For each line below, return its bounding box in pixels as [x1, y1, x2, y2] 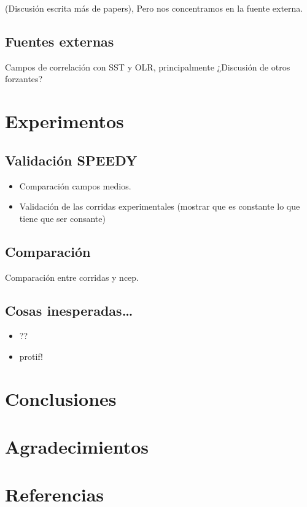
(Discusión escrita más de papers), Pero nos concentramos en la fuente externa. [5, 2, 303, 14]
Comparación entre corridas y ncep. [5, 270, 139, 283]
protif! [19, 349, 43, 362]
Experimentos [5, 109, 124, 134]
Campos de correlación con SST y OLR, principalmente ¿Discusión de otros [5, 60, 290, 73]
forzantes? [5, 72, 43, 85]
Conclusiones [5, 386, 117, 411]
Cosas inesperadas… [5, 300, 133, 319]
